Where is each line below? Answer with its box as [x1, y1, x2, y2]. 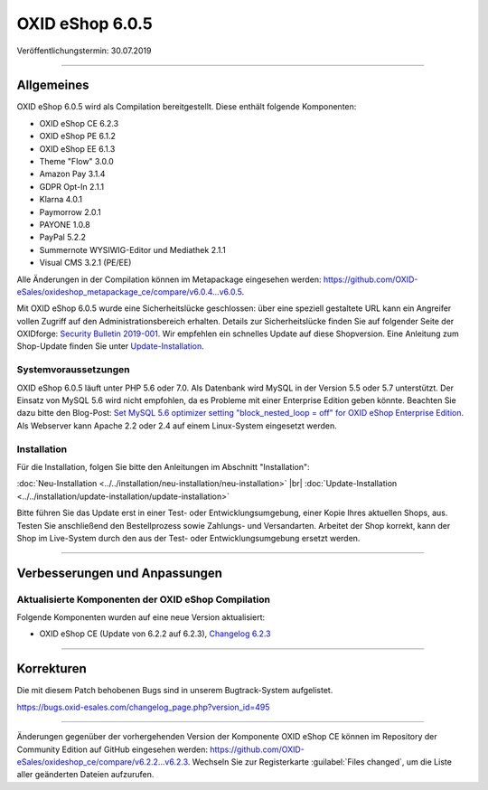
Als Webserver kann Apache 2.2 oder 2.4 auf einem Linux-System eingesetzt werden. [16, 420, 338, 431]
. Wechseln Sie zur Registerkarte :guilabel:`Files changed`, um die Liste [187, 756, 452, 767]
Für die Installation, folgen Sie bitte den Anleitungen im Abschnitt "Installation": [16, 461, 311, 472]
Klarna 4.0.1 [39, 194, 83, 205]
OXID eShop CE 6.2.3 [39, 118, 119, 128]
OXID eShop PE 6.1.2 [39, 131, 117, 142]
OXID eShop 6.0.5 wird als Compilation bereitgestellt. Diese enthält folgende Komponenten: [16, 101, 357, 112]
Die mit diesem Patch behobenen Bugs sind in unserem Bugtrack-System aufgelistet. [16, 685, 333, 696]
